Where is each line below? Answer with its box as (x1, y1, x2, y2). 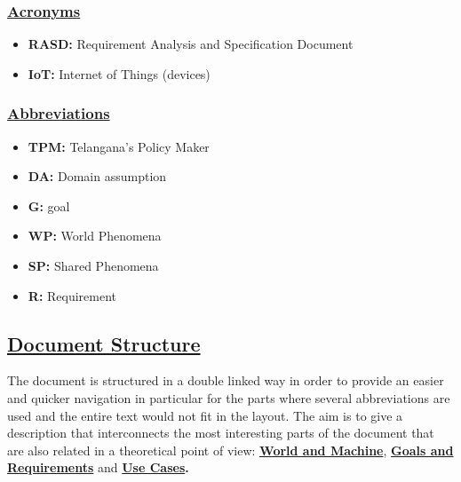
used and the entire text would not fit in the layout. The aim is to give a (7, 406, 403, 424)
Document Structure (7, 329, 201, 357)
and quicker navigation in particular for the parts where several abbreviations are (7, 388, 450, 407)
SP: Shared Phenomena (28, 257, 159, 274)
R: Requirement (28, 286, 117, 304)
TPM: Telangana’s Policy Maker (28, 137, 210, 155)
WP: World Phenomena (28, 226, 162, 245)
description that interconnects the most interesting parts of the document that (7, 423, 434, 442)
